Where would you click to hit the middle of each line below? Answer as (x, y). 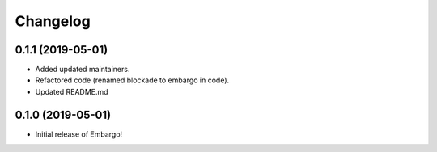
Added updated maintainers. (83, 70)
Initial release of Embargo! (79, 134)
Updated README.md (72, 91)
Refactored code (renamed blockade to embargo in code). (132, 80)
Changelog (53, 21)
